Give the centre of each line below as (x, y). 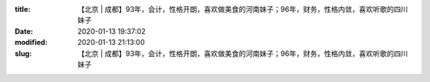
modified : (31, 43)
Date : (24, 31)
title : (23, 9)
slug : (23, 53)
